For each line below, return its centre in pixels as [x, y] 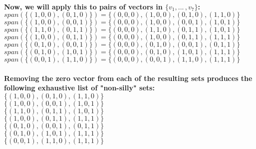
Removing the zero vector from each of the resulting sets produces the [128, 78]
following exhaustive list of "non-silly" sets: [79, 88]
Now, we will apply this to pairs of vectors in [83, 6]
